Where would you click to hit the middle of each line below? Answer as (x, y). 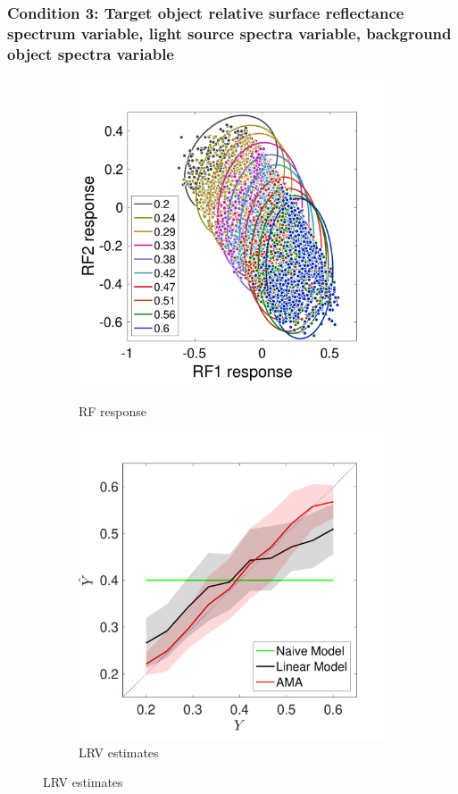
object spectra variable (91, 53)
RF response (113, 410)
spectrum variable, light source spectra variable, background (229, 33)
